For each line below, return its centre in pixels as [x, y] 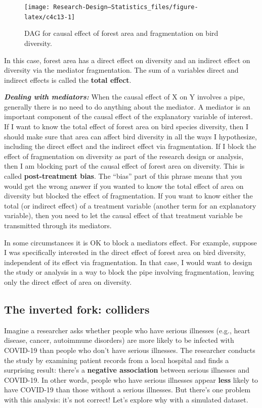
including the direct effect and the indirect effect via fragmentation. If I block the [130, 146]
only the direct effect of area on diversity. [68, 282]
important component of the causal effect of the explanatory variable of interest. [128, 116]
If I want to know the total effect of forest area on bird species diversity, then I [126, 126]
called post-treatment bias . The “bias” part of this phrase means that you [123, 176]
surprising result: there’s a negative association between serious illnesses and [127, 370]
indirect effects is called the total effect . [68, 80]
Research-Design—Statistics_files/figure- [126, 7]
